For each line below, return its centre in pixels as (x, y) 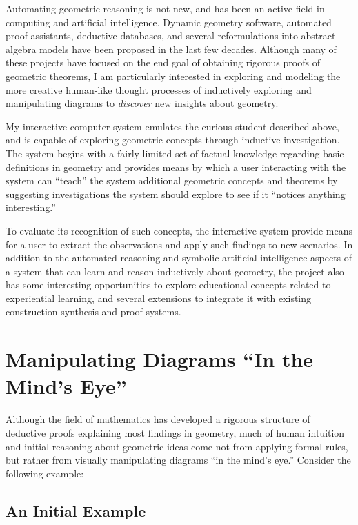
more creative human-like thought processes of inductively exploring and (159, 89)
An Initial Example (76, 510)
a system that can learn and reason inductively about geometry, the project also (175, 271)
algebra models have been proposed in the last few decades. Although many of (171, 49)
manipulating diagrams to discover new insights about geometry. (142, 103)
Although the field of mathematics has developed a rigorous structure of (158, 419)
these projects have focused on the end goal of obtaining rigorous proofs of (163, 62)
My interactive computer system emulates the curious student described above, (172, 126)
